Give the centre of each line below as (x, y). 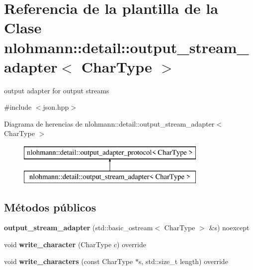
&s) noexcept (229, 228)
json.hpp (56, 107)
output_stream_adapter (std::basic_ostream (79, 228)
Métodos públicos (50, 207)
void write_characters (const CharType (69, 261)
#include (18, 107)
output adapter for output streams (57, 90)
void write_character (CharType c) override (75, 244)
